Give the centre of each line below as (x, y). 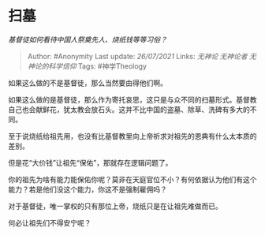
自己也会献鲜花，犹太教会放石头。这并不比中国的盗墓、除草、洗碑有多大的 (129, 109)
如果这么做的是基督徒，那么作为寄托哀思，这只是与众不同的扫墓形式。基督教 (132, 99)
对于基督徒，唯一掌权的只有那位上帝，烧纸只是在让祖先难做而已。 (115, 206)
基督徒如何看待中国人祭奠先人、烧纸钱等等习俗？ (88, 39)
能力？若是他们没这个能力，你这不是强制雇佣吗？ (88, 189)
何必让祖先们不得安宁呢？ (50, 222)
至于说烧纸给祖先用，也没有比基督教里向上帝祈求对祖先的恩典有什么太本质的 (132, 136)
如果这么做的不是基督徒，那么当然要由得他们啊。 (88, 83)
